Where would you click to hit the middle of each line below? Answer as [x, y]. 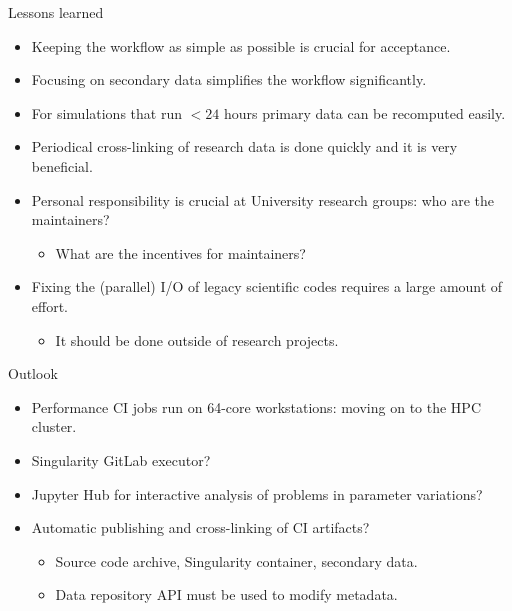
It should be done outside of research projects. [197, 339]
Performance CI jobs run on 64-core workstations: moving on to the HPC [256, 406]
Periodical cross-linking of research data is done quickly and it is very [244, 146]
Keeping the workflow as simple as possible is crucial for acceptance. [241, 45]
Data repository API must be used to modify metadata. [226, 594]
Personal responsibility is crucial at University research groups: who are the [263, 199]
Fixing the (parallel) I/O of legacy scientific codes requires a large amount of [267, 286]
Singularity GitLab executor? [121, 459]
